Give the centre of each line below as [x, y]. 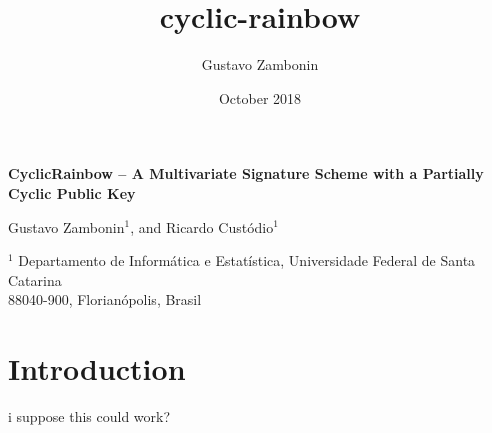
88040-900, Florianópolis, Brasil [105, 299]
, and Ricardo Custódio [202, 226]
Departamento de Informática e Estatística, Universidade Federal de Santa [247, 260]
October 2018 [260, 97]
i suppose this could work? [89, 416]
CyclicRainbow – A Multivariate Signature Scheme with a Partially [246, 173]
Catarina [35, 279]
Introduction [97, 368]
